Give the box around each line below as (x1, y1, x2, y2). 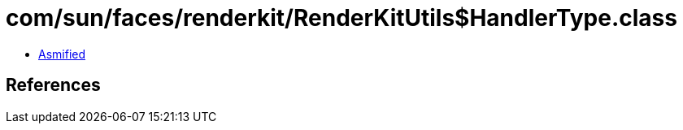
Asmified (38, 46, 86, 61)
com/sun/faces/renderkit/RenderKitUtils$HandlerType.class (6, 4, 677, 32)
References (6, 75, 101, 96)
